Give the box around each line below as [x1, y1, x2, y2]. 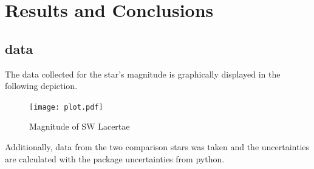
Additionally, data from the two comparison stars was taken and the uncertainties [5, 141, 310, 153]
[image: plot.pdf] [29, 102, 103, 111]
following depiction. [5, 79, 78, 92]
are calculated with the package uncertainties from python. [5, 152, 225, 165]
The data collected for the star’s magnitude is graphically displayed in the [5, 67, 281, 80]
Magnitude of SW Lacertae [29, 120, 130, 133]
